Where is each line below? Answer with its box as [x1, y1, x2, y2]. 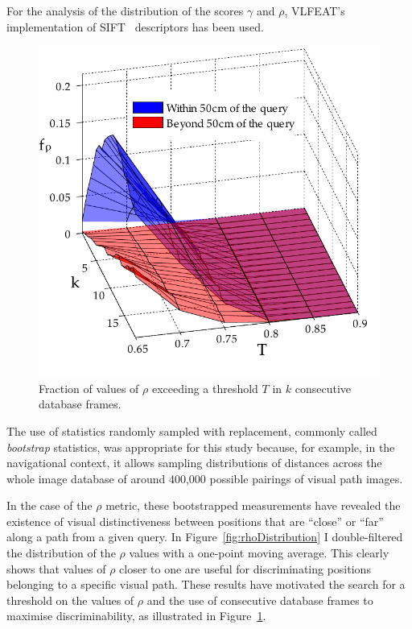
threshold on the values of [6, 591, 134, 608]
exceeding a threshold [151, 379, 258, 396]
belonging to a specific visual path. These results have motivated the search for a [6, 576, 406, 593]
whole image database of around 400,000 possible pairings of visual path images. [6, 470, 403, 486]
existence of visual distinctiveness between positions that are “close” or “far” [6, 512, 384, 529]
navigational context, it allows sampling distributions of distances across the [6, 454, 382, 471]
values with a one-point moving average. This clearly [129, 544, 389, 561]
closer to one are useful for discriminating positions [119, 560, 371, 577]
